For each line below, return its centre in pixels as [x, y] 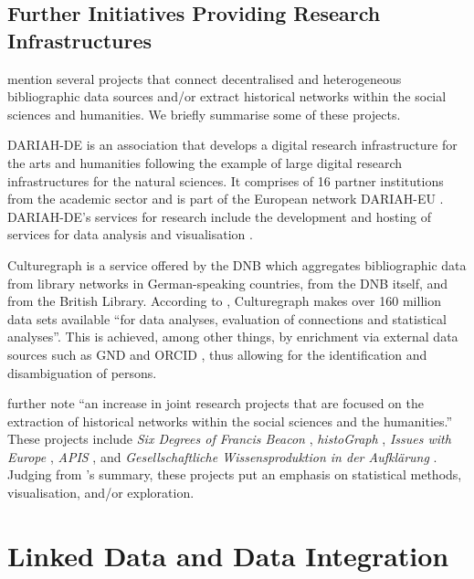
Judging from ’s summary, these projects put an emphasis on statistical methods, [235, 474]
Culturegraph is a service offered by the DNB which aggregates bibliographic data [237, 264]
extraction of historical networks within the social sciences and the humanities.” [230, 421]
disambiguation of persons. [82, 372]
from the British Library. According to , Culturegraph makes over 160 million [224, 301]
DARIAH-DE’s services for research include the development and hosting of [220, 216]
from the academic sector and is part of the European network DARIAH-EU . [226, 199]
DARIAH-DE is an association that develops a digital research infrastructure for [232, 145]
